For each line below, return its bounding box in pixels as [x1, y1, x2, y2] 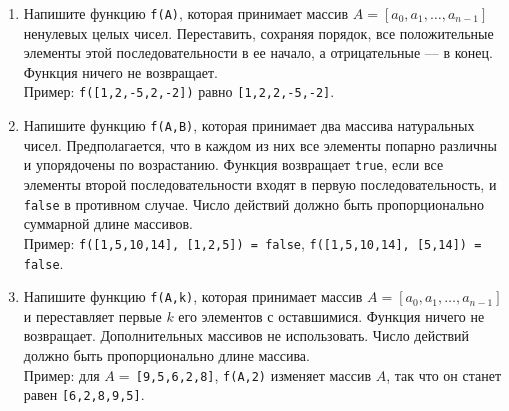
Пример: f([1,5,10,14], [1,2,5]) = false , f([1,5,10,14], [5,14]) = [23, 232, 482, 253]
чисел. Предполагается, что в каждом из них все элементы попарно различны [23, 134, 498, 155]
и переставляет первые [23, 305, 162, 326]
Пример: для [23, 364, 100, 385]
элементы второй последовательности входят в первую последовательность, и [23, 174, 497, 194]
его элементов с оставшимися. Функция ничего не [178, 305, 485, 326]
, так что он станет [386, 364, 502, 385]
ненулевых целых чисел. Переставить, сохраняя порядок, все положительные [23, 22, 494, 43]
